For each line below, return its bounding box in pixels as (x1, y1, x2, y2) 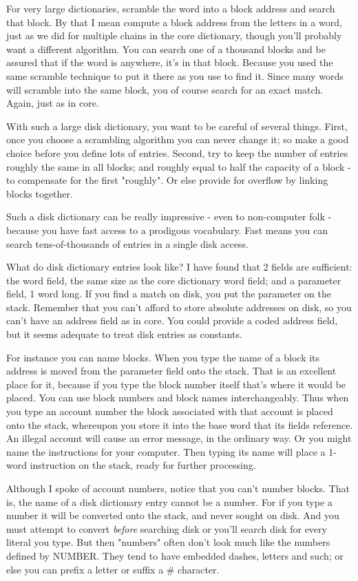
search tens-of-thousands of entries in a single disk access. (6, 236, 249, 251)
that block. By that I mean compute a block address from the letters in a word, (6, 14, 342, 29)
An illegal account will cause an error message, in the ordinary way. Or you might (6, 431, 352, 445)
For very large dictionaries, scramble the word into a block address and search (6, 1, 335, 15)
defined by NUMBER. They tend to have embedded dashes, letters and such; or (6, 548, 344, 562)
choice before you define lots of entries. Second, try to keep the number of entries (6, 145, 348, 160)
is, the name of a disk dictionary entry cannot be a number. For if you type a (6, 494, 333, 509)
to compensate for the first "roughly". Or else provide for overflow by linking (6, 173, 328, 187)
